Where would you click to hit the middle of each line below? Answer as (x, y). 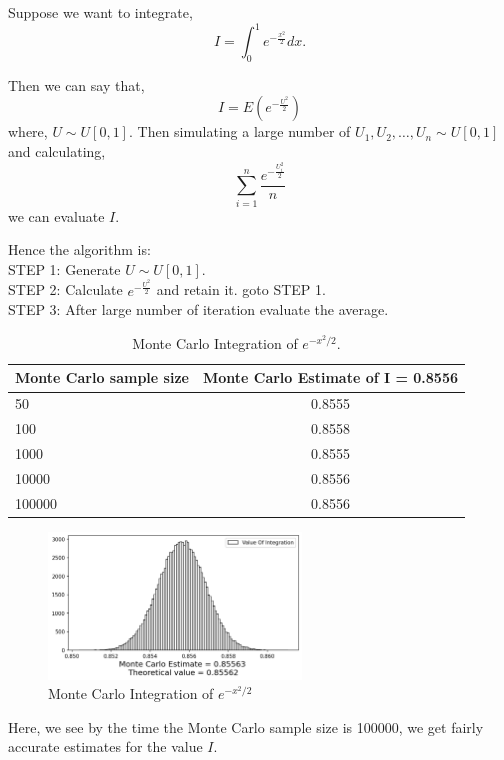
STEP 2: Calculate (65, 289)
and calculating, (57, 151)
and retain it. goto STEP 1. (241, 289)
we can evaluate (56, 215)
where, (28, 131)
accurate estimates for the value (105, 746)
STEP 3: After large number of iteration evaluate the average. (198, 309)
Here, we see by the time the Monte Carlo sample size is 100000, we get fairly (246, 726)
